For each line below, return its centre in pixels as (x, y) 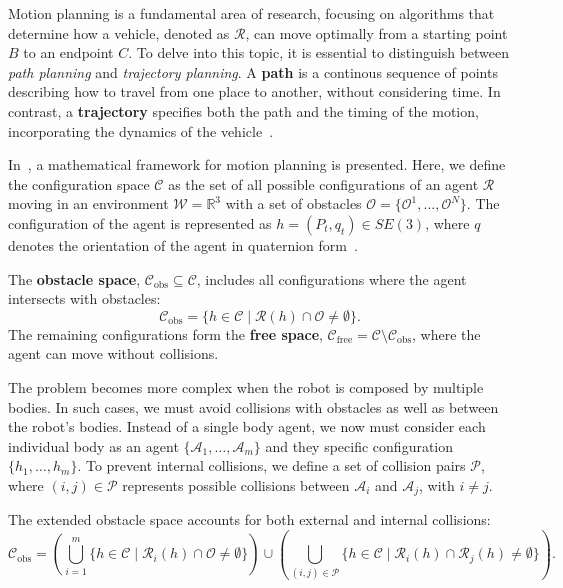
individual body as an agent (93, 445)
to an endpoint (68, 52)
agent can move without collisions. (113, 353)
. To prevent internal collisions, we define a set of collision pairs (271, 465)
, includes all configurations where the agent (331, 278)
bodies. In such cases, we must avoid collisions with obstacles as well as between (253, 406)
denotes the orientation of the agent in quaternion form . (183, 244)
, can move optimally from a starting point (376, 32)
